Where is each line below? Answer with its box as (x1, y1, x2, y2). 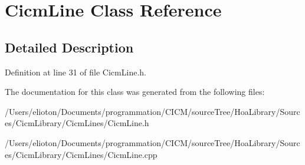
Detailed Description (5, 38, 134, 56)
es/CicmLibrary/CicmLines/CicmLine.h (5, 117, 149, 129)
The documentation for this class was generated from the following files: (5, 85, 265, 98)
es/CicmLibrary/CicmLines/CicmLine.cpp (5, 148, 158, 160)
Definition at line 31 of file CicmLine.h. (5, 65, 146, 78)
